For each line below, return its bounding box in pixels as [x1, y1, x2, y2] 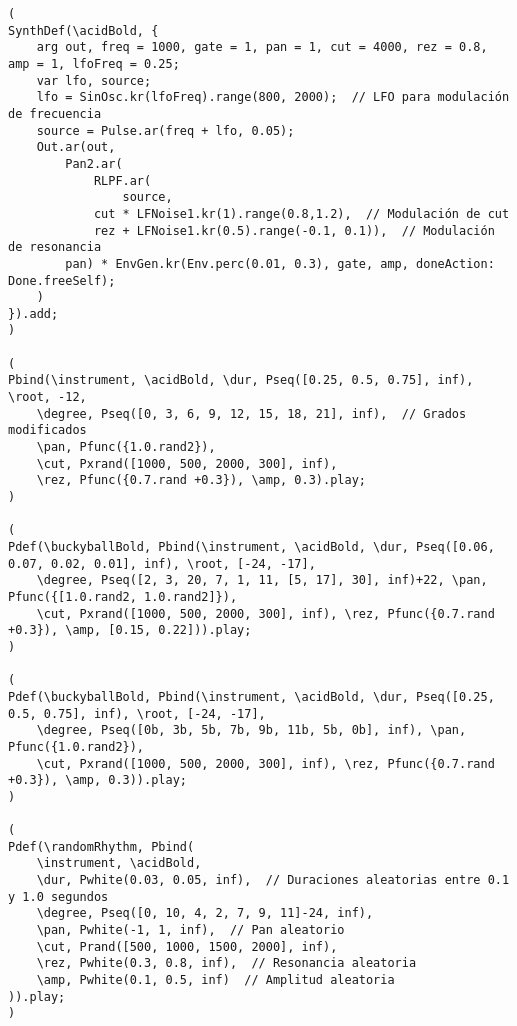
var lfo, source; [36, 73, 152, 88]
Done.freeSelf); [8, 273, 116, 288]
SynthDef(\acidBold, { [8, 23, 159, 38]
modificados [8, 423, 87, 438]
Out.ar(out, [36, 140, 116, 155]
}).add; [8, 306, 59, 321]
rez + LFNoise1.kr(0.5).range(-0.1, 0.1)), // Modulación [93, 223, 495, 238]
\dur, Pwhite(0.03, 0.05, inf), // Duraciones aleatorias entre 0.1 [36, 873, 510, 888]
